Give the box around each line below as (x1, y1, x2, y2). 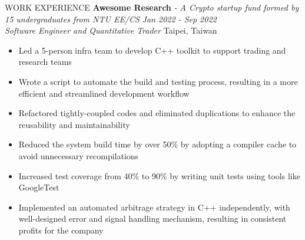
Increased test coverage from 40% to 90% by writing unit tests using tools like (18, 169, 300, 182)
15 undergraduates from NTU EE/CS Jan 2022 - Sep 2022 (5, 12, 217, 25)
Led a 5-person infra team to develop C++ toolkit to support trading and (18, 44, 286, 56)
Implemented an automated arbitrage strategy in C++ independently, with (18, 200, 290, 213)
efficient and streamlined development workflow (18, 87, 190, 99)
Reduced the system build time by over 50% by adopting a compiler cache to (18, 138, 297, 150)
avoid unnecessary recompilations (18, 149, 139, 162)
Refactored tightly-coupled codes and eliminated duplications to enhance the (18, 107, 296, 119)
